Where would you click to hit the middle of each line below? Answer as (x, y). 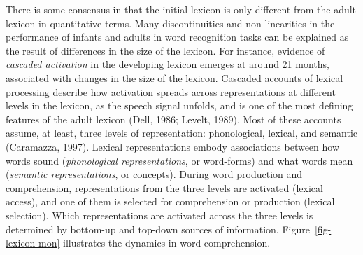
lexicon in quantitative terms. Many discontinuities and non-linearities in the (170, 23)
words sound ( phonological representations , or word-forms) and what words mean (179, 160)
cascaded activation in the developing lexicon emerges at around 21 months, (168, 64)
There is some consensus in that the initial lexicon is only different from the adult (181, 9)
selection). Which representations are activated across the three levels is (159, 215)
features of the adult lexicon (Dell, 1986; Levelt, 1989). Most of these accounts (173, 119)
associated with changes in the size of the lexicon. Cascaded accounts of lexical (175, 77)
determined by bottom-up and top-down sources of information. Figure (158, 229)
